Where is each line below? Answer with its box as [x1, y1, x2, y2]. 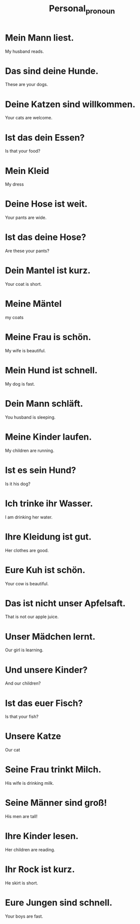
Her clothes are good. [5, 547, 49, 553]
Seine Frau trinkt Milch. [5, 764, 101, 775]
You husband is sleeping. [5, 414, 56, 420]
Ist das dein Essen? [5, 132, 85, 143]
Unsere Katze [5, 731, 61, 742]
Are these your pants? [5, 248, 50, 254]
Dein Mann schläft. [5, 398, 83, 409]
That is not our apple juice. [5, 614, 59, 620]
